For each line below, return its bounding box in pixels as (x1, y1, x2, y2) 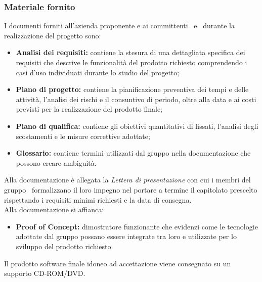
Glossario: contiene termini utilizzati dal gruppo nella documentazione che (16, 148, 251, 158)
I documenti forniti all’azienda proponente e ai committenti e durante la (4, 20, 235, 31)
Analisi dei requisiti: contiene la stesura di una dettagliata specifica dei (16, 47, 245, 58)
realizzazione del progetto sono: (4, 30, 101, 40)
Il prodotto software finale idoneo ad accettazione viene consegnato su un (4, 258, 231, 268)
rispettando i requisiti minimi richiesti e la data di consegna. (4, 194, 192, 205)
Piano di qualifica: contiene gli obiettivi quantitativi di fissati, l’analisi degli (16, 120, 258, 131)
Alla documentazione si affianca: (4, 204, 104, 215)
